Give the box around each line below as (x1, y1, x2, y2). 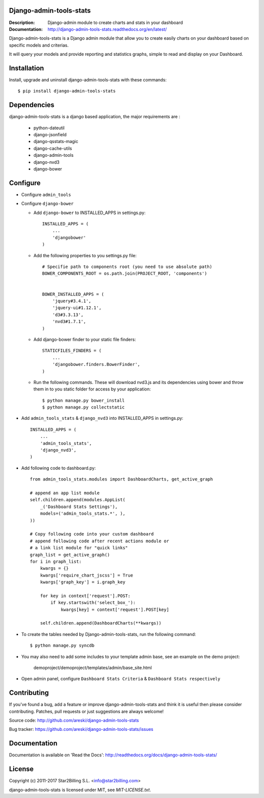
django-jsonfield (33, 132, 67, 138)
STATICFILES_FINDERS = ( (42, 348, 102, 354)
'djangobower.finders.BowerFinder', (52, 362, 140, 367)
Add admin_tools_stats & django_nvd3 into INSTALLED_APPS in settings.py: (21, 415, 183, 421)
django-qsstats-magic (33, 139, 78, 145)
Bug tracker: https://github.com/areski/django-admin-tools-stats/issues (9, 726, 154, 732)
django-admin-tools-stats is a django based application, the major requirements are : (9, 114, 180, 120)
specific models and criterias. (9, 42, 69, 48)
